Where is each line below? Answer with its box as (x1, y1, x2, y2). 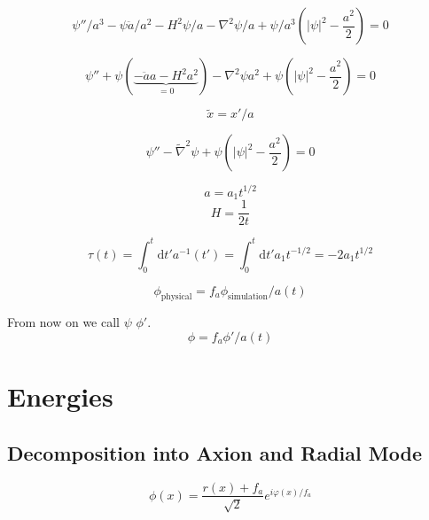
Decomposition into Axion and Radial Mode (7, 439, 422, 466)
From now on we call (7, 313, 120, 331)
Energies (7, 378, 113, 415)
